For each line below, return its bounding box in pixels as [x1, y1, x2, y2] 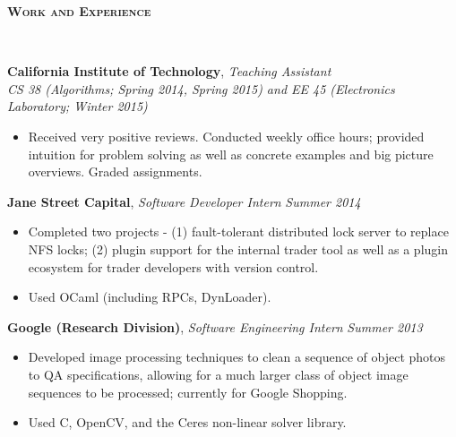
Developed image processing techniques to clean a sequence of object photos [28, 347, 446, 366]
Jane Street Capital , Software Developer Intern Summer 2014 [7, 192, 361, 210]
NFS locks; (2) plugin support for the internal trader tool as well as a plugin [28, 239, 448, 258]
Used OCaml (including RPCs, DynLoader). [28, 287, 271, 306]
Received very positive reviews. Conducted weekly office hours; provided [28, 126, 425, 145]
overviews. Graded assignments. [28, 162, 202, 181]
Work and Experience [7, 2, 151, 20]
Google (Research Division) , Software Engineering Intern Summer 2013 [7, 317, 423, 336]
